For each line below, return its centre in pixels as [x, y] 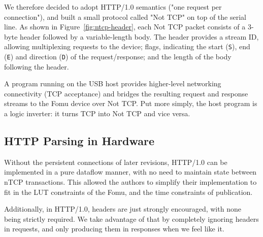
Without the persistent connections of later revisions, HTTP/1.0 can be [116, 162]
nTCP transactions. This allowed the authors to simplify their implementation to [130, 182]
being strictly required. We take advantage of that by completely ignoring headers [131, 218]
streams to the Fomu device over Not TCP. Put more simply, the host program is [131, 103]
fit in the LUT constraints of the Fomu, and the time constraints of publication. [128, 192]
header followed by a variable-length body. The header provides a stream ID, [139, 36]
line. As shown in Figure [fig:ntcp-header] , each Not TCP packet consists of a [125, 27]
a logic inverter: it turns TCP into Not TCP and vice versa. [97, 113]
